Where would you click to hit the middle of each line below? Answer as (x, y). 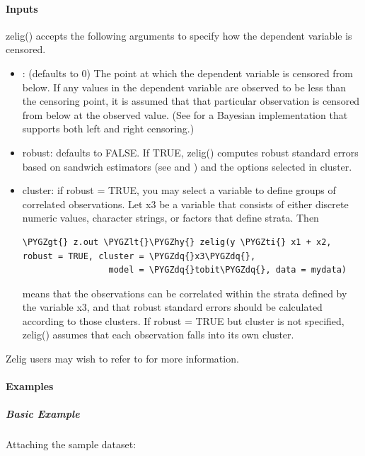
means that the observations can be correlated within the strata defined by (185, 293)
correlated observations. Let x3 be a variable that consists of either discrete (185, 204)
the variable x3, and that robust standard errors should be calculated (172, 307)
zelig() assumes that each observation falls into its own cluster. (158, 335)
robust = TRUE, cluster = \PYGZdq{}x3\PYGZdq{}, (139, 256)
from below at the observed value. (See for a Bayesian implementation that (185, 114)
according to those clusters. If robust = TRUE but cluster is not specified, (183, 320)
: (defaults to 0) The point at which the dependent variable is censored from (187, 73)
